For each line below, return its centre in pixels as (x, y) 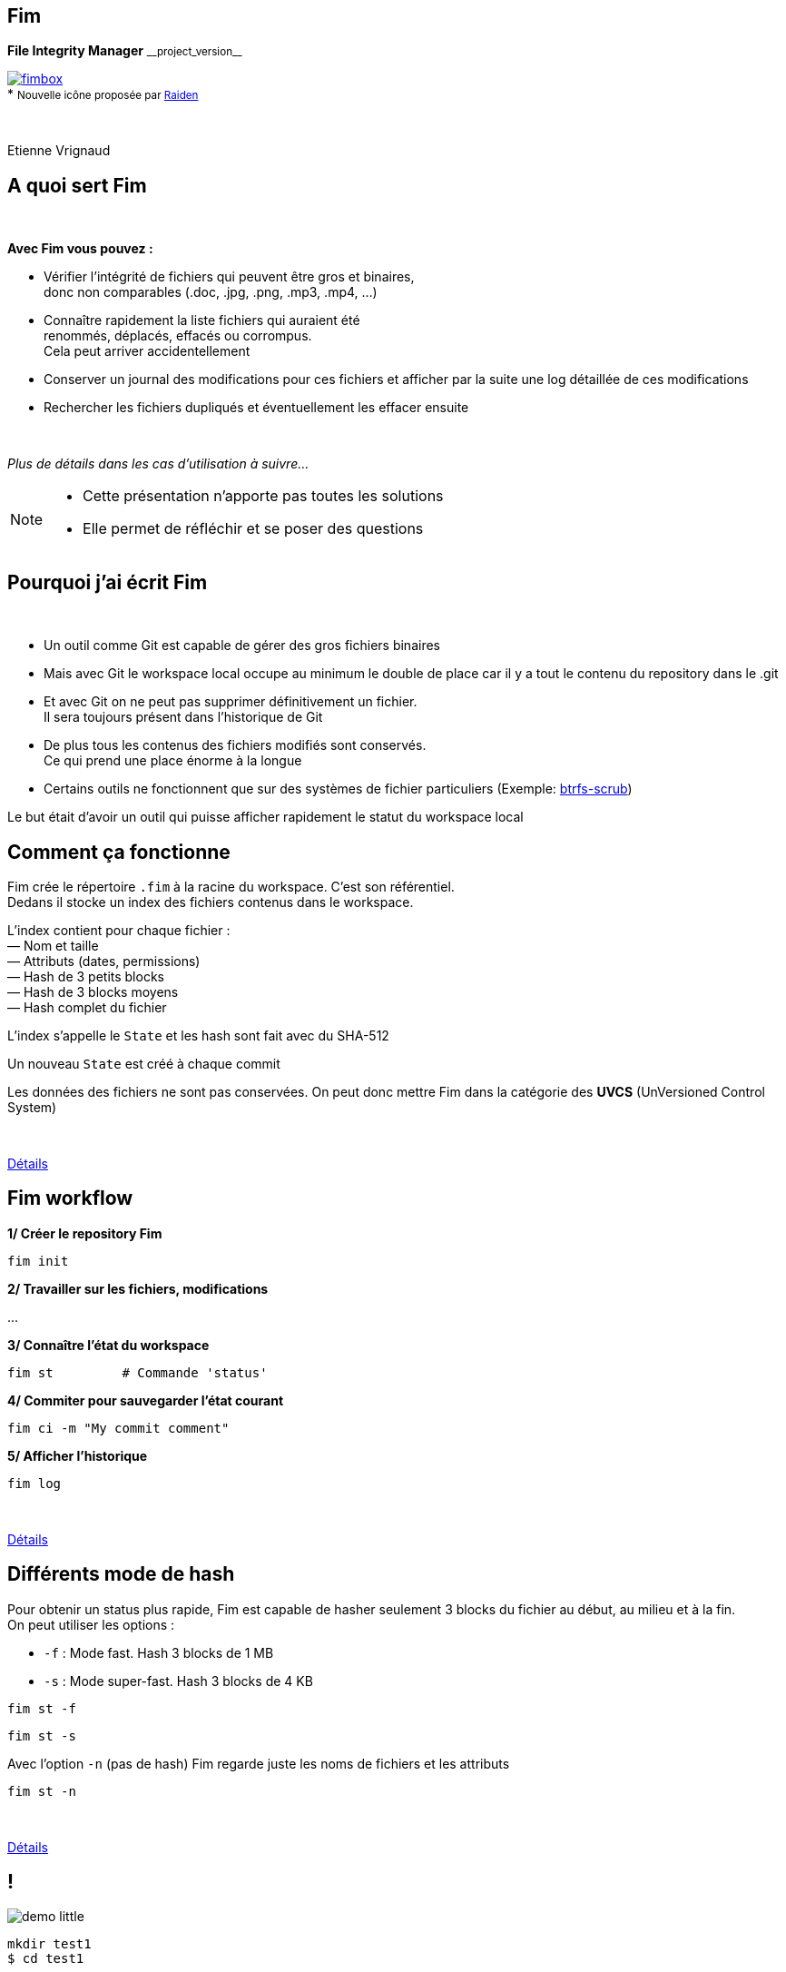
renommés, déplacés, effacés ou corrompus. (178, 336)
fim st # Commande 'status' (138, 1372)
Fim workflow (70, 1198)
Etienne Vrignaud (59, 151)
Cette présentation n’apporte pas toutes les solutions (263, 496)
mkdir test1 (49, 1944)
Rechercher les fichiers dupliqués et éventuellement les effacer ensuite (256, 408)
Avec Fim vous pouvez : (80, 249)
